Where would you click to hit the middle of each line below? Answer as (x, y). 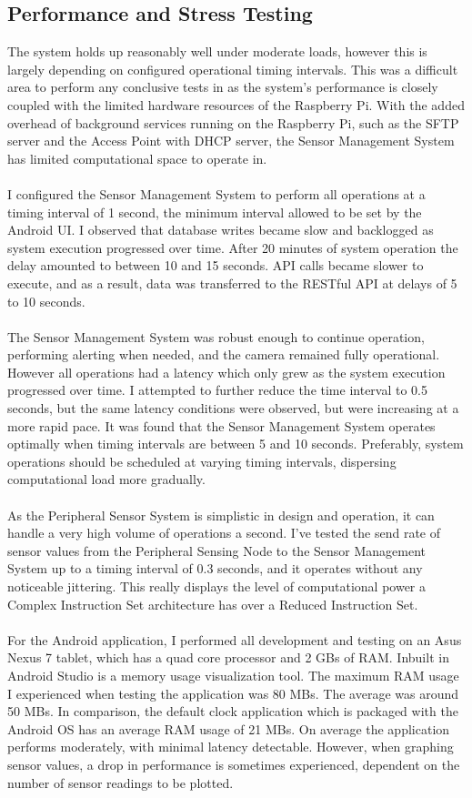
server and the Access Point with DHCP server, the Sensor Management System (231, 141)
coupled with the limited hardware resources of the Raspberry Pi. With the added (236, 104)
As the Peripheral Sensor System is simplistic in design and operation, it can (221, 515)
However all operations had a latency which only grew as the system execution (226, 372)
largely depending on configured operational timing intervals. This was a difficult (233, 69)
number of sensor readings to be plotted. (121, 782)
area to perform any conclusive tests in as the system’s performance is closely (223, 87)
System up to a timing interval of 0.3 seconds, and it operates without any (215, 568)
